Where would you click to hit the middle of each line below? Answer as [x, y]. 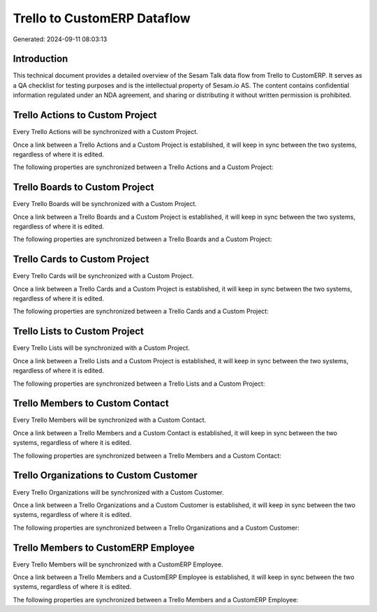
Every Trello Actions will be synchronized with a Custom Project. [105, 132]
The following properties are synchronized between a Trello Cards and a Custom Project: [141, 312]
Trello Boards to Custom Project [83, 188]
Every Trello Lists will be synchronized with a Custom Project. [101, 348]
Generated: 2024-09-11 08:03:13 [60, 39]
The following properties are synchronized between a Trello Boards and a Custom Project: [142, 239]
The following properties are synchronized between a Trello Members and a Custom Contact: [147, 456]
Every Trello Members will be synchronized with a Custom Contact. [110, 420]
